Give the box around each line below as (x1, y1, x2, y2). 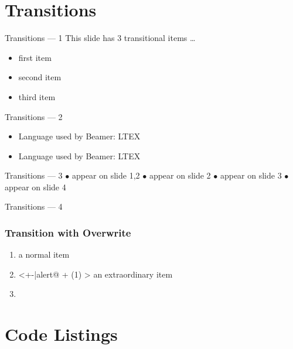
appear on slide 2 (149, 169, 211, 182)
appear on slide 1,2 (71, 169, 140, 182)
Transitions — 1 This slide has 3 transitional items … (5, 32, 196, 44)
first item (18, 51, 52, 63)
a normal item (18, 248, 70, 261)
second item (18, 71, 62, 83)
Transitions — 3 (5, 169, 63, 182)
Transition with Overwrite (5, 225, 131, 239)
